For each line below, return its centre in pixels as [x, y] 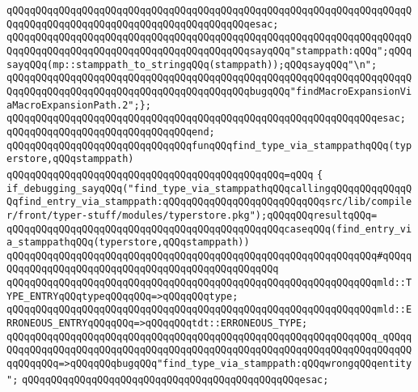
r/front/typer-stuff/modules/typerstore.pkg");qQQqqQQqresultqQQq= [192, 215]
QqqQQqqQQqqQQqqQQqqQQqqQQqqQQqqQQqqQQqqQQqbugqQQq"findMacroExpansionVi [209, 91]
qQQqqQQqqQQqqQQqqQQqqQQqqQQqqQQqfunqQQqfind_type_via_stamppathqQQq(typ [209, 145]
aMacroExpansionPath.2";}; [79, 105]
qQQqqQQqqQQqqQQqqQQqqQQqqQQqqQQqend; [111, 132]
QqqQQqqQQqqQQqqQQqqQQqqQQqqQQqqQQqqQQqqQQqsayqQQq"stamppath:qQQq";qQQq [209, 51]
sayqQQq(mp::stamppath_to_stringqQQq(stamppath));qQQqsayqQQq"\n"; [192, 64]
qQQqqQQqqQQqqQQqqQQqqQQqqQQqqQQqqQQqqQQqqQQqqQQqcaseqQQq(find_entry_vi [209, 229]
